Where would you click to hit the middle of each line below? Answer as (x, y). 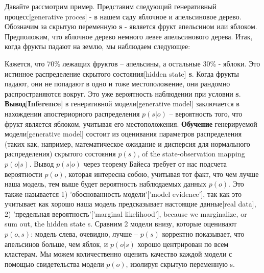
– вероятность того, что (206, 113)
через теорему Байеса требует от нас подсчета (155, 163)
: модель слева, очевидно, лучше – (84, 234)
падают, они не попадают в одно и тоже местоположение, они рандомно (117, 84)
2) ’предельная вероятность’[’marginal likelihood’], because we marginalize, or (126, 213)
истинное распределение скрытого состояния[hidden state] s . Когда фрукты (122, 73)
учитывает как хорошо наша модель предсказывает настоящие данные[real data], (130, 204)
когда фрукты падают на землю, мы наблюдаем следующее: (98, 46)
